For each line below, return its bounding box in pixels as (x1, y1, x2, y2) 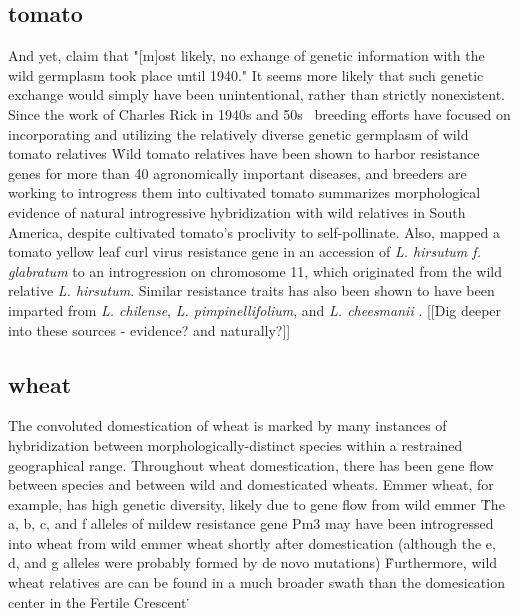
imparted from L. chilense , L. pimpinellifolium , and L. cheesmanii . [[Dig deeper (8, 299, 502, 320)
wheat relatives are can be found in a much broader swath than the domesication (8, 572, 505, 593)
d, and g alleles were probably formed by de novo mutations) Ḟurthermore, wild (8, 552, 498, 573)
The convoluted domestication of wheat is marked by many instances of (8, 415, 447, 436)
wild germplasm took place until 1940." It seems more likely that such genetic (8, 64, 484, 85)
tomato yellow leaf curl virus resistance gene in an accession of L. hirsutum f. (8, 241, 481, 262)
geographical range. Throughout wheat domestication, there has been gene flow (8, 454, 494, 475)
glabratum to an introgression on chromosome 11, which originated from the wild (8, 260, 503, 281)
